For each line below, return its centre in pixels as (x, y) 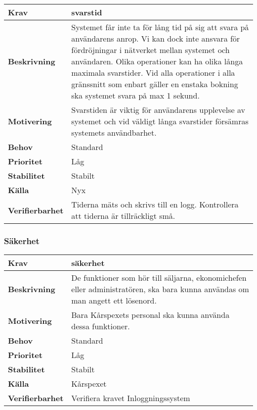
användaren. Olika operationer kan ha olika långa (157, 61)
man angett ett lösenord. (114, 301)
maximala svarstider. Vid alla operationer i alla (153, 73)
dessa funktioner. (101, 326)
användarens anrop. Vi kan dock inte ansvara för (156, 38)
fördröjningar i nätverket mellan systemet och (150, 50)
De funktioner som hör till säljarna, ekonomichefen (159, 278)
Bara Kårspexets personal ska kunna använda (150, 315)
